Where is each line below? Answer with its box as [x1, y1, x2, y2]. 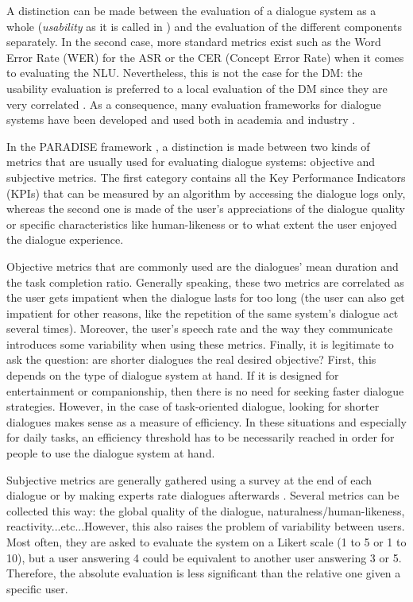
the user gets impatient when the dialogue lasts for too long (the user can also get [6, 289, 405, 306]
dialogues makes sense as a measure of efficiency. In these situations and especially [6, 413, 407, 430]
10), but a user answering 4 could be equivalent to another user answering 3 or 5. [6, 549, 402, 565]
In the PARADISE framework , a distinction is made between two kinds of [6, 137, 370, 154]
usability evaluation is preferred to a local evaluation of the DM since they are [6, 79, 388, 96]
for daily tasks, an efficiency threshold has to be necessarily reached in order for [6, 429, 395, 446]
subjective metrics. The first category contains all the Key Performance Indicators [6, 168, 406, 185]
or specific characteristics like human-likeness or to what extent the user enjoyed [6, 215, 397, 232]
